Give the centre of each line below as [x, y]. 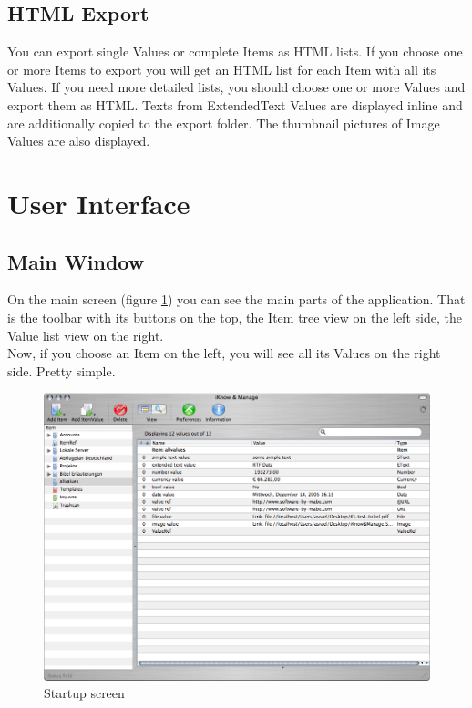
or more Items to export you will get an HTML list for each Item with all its [222, 69]
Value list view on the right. [86, 335]
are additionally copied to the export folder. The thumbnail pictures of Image [224, 123]
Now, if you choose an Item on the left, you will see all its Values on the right [224, 353]
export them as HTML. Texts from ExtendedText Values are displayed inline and [235, 104]
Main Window [76, 261]
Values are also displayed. [79, 141]
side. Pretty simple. [62, 370]
